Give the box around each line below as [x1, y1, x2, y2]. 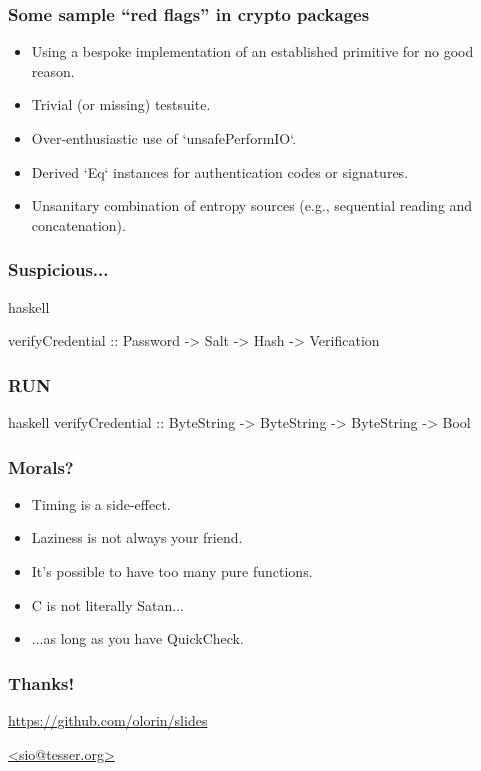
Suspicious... [8, 257, 109, 282]
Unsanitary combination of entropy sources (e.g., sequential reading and [31, 195, 473, 216]
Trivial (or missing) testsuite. [31, 94, 211, 115]
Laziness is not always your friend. [31, 527, 243, 548]
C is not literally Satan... [31, 594, 184, 615]
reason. [31, 60, 75, 81]
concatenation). [31, 214, 126, 235]
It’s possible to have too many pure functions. [31, 561, 313, 581]
